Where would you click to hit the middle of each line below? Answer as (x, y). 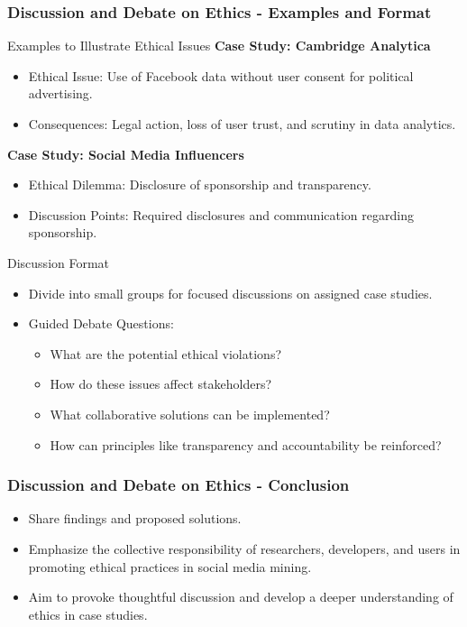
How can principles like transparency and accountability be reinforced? (246, 444)
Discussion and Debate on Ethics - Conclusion (179, 485)
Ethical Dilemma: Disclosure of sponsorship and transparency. (200, 184)
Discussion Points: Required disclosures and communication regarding (221, 214)
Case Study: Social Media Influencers (126, 154)
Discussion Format (59, 262)
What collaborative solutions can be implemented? (190, 414)
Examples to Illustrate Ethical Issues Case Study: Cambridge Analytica (219, 46)
